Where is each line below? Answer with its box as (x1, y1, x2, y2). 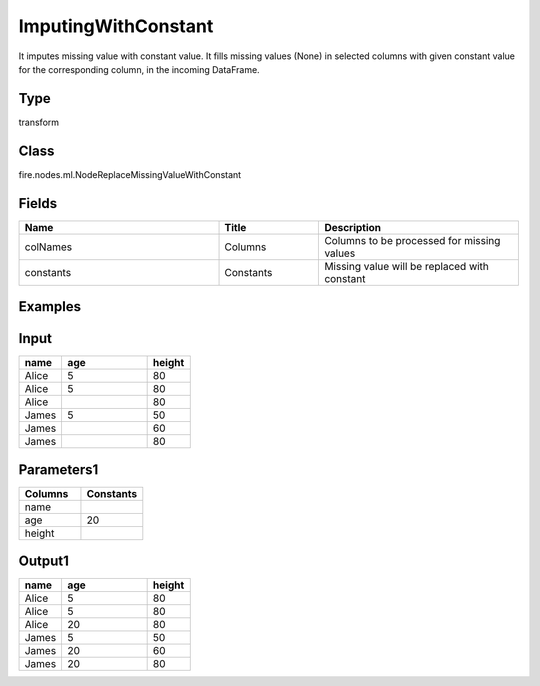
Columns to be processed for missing (324, 233, 501, 247)
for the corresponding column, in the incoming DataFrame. (18, 63, 260, 75)
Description (324, 220, 382, 234)
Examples (18, 298, 82, 315)
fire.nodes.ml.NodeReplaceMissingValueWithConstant (18, 168, 242, 180)
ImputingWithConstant (18, 15, 214, 37)
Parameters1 (18, 461, 99, 478)
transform (18, 116, 60, 128)
